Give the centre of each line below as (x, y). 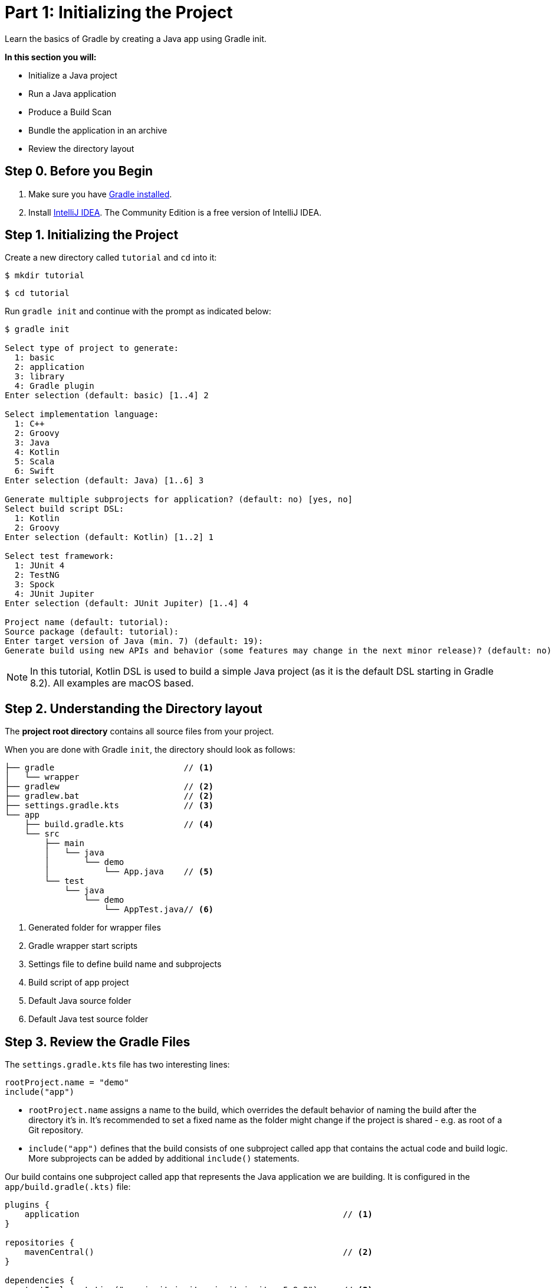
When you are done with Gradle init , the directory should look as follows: (150, 750)
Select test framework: (60, 556)
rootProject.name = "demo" (67, 1083)
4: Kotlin (37, 452)
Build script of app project (79, 983)
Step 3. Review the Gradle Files (98, 1042)
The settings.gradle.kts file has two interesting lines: (117, 1065)
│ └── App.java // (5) (129, 872)
